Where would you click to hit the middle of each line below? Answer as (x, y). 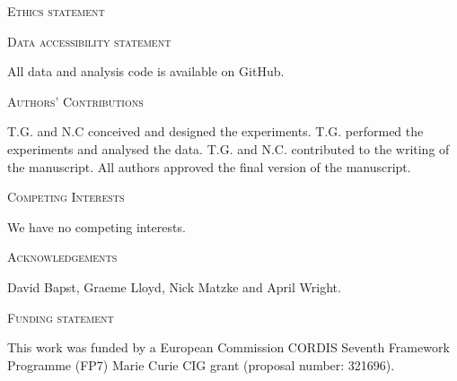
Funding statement (61, 317)
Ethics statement (56, 11)
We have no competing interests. (97, 226)
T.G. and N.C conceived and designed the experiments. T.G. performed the (215, 131)
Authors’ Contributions (75, 101)
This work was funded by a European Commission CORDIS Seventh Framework (228, 347)
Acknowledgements (62, 257)
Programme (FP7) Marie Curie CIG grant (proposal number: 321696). (201, 364)
